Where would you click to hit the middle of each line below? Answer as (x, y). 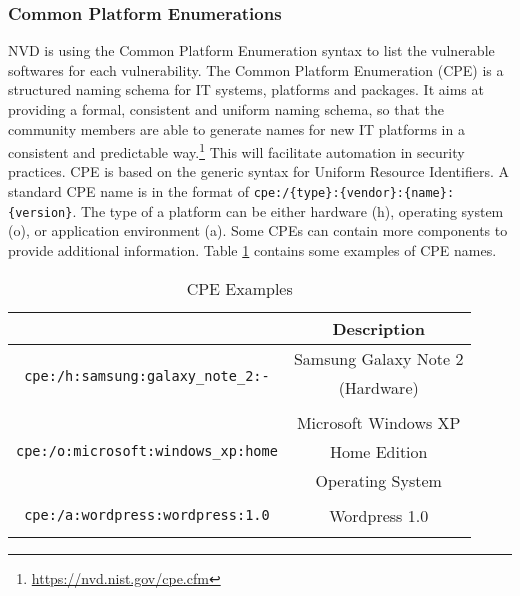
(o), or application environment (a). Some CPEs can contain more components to (258, 230)
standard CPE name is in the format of (128, 191)
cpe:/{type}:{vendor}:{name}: (354, 193)
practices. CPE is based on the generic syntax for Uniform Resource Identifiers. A (258, 171)
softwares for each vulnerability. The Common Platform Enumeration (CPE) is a (256, 69)
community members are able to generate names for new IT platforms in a (236, 128)
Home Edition (378, 451)
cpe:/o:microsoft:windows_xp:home (147, 451)
